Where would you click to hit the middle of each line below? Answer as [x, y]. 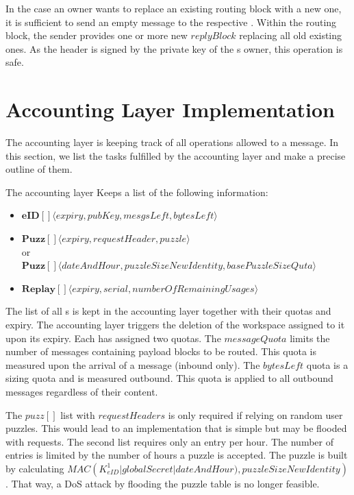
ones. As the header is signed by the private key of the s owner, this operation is [174, 48]
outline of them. [39, 169]
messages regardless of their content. [82, 391]
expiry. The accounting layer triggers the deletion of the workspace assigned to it [175, 325]
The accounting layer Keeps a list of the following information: [137, 192]
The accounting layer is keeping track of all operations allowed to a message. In [172, 142]
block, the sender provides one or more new [97, 35]
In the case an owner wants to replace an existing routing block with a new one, [174, 8]
